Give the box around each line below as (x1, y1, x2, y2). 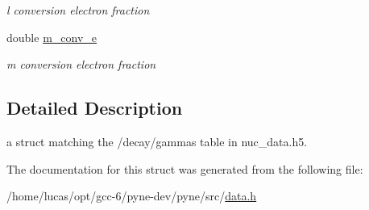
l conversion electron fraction (6, 2, 150, 18)
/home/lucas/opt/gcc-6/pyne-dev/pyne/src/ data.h (6, 187, 257, 204)
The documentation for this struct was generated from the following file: (6, 160, 363, 177)
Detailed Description (6, 95, 183, 120)
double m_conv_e (6, 28, 97, 45)
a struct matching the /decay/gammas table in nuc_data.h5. (6, 132, 308, 149)
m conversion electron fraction (6, 56, 156, 73)
